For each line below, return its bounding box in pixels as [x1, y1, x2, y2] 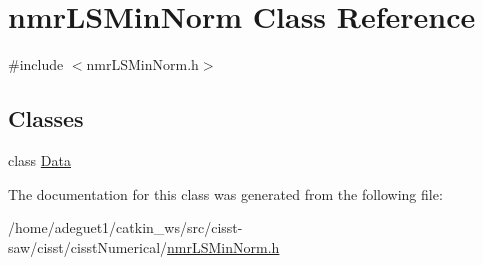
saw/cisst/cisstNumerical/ [8, 236, 168, 257]
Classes [8, 103, 84, 134]
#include [8, 54, 64, 75]
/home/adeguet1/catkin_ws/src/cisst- [8, 217, 243, 238]
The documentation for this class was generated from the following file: [8, 183, 443, 204]
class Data [8, 149, 71, 170]
